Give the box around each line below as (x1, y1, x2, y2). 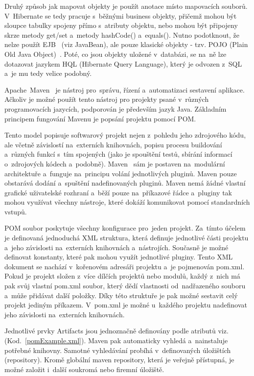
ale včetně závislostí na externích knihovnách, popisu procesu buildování (4, 139, 222, 149)
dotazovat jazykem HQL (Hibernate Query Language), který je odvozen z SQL (4, 58, 242, 69)
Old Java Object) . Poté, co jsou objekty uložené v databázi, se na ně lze (4, 48, 227, 59)
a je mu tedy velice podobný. (4, 68, 92, 78)
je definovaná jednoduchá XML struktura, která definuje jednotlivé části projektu (4, 233, 249, 243)
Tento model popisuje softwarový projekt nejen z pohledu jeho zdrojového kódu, (4, 130, 246, 140)
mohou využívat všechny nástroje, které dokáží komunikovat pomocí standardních (4, 197, 250, 207)
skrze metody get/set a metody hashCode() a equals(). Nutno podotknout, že (4, 29, 239, 40)
